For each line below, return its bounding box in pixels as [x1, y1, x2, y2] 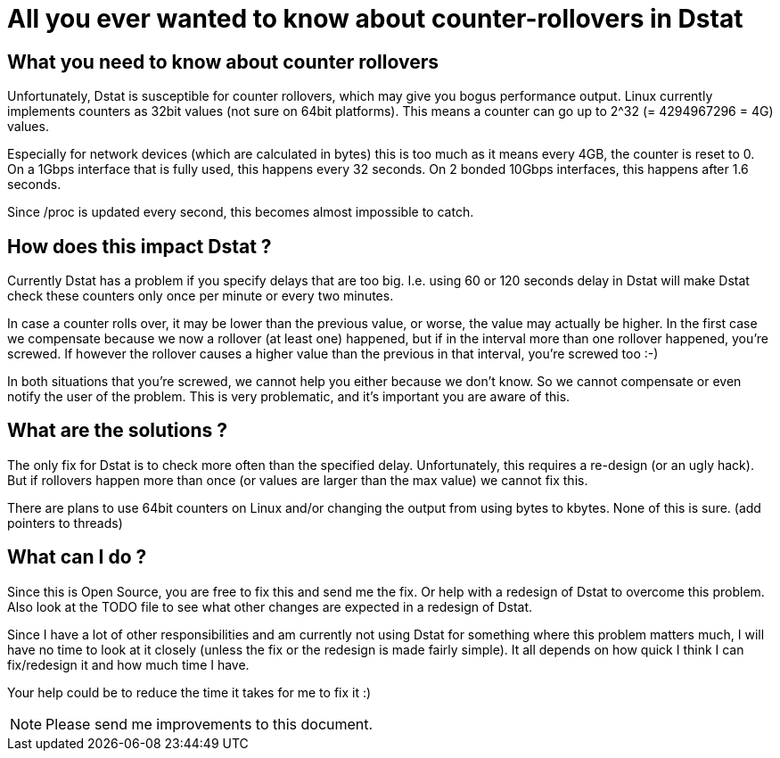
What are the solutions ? [7, 419, 227, 442]
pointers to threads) [7, 515, 123, 531]
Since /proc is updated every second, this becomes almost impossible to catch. [7, 204, 474, 220]
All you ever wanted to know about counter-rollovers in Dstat [7, 4, 743, 34]
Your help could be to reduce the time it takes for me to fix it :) [7, 684, 372, 700]
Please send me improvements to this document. [45, 714, 374, 733]
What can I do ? [7, 546, 147, 569]
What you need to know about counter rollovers [7, 50, 439, 73]
